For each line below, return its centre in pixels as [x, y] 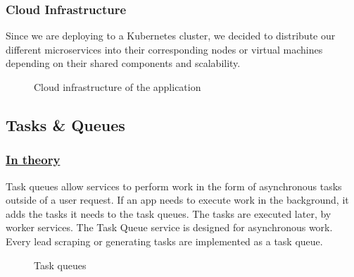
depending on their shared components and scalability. [123, 63]
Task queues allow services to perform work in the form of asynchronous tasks [174, 186]
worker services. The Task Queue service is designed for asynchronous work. [169, 227]
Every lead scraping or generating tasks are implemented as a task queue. [164, 241]
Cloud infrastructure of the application [118, 87]
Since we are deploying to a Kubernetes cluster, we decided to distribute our [171, 36]
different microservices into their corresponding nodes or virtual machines [164, 49]
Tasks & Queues [65, 124]
